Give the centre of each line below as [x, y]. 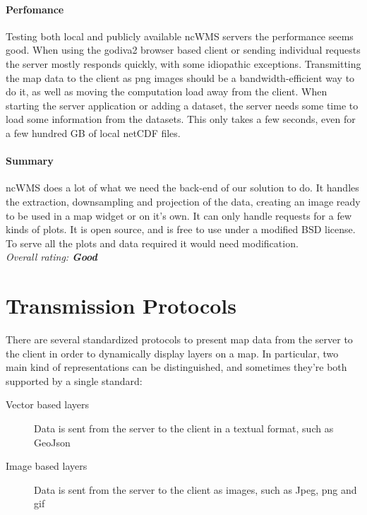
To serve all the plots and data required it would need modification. [152, 243]
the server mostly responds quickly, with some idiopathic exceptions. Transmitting [183, 63]
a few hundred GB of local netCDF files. [93, 132]
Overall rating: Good [52, 257]
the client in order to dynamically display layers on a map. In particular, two [172, 353]
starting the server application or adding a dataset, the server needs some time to [182, 105]
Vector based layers [48, 404]
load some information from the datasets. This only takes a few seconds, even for [181, 119]
